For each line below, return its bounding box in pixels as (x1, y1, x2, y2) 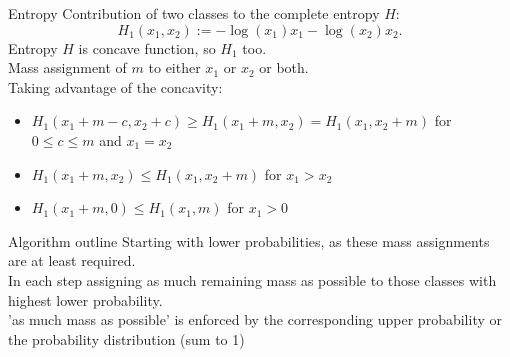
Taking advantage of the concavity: (8, 76, 223, 97)
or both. (259, 57, 309, 78)
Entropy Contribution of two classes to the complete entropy (8, 3, 380, 23)
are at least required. (8, 250, 136, 271)
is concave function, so (78, 37, 216, 58)
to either (148, 57, 201, 78)
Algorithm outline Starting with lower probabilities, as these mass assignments (8, 230, 490, 251)
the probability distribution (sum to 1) (8, 328, 245, 349)
